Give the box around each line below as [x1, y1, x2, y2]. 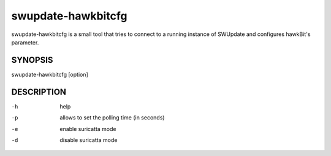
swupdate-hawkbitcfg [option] [11, 71, 88, 78]
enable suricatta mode [59, 125, 116, 132]
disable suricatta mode [59, 136, 118, 143]
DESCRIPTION [11, 87, 67, 97]
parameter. [11, 38, 39, 46]
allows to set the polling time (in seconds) [59, 114, 165, 121]
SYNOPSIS [11, 55, 53, 65]
